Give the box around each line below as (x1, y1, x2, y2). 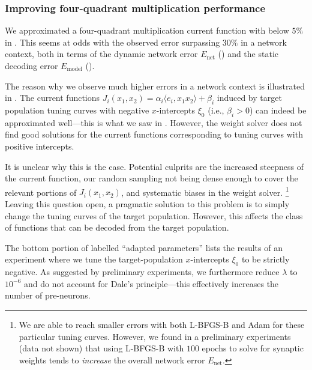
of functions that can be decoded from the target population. (5, 221, 229, 234)
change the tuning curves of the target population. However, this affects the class (5, 209, 303, 222)
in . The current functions (5, 91, 100, 104)
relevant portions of (5, 186, 77, 198)
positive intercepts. (5, 139, 74, 152)
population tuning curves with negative (5, 103, 149, 116)
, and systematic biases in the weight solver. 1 (121, 184, 289, 198)
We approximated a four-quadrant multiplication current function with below (5, 24, 289, 37)
